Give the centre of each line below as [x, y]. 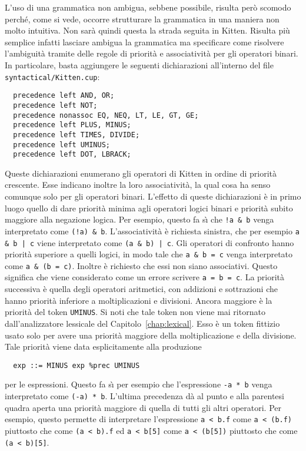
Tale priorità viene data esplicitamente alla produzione [103, 346]
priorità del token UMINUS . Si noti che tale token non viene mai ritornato [135, 312]
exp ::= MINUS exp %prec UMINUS [76, 365]
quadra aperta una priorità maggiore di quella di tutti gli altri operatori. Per [143, 407]
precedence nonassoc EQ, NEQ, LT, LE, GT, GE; [106, 115]
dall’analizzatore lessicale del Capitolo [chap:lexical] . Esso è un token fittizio [142, 323]
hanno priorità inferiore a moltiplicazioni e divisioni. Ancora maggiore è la [139, 300]
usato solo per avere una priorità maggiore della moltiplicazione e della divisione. [151, 335]
